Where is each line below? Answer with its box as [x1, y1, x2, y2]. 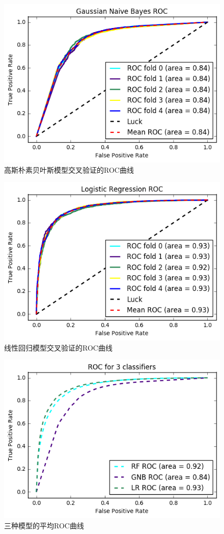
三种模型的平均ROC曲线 [4, 520, 84, 531]
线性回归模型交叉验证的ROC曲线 [4, 342, 113, 353]
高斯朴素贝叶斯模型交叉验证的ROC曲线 [4, 164, 134, 175]
